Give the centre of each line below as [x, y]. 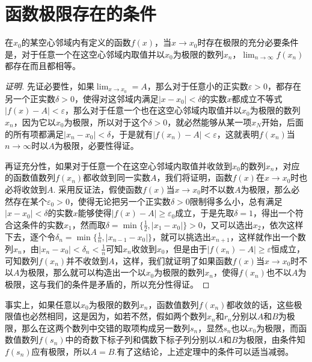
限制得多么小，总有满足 [236, 201]
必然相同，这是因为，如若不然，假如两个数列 [118, 316]
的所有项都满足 [34, 134]
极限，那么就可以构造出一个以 [87, 272]
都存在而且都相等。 [43, 66]
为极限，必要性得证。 [96, 146]
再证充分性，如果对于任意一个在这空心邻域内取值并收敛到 [118, 165]
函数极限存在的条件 [81, 14]
